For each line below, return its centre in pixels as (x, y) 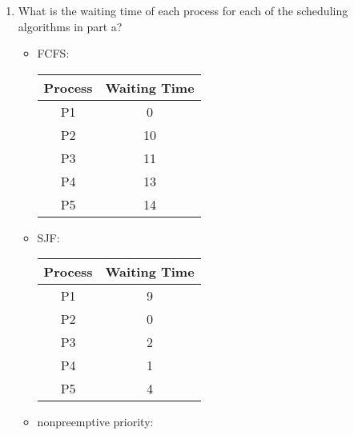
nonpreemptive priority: (95, 422)
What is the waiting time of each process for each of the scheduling (183, 10)
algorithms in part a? (70, 26)
